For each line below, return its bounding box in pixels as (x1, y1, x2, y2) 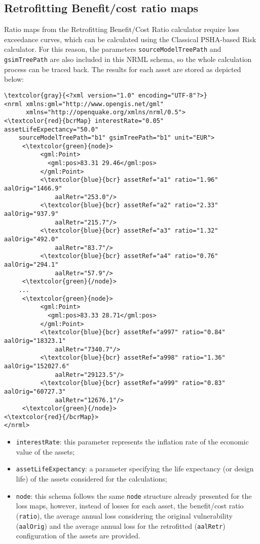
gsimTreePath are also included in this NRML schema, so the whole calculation (4, 54, 252, 65)
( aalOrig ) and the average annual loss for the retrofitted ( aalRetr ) (16, 520, 226, 531)
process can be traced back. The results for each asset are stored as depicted (4, 63, 241, 74)
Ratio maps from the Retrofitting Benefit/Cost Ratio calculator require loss (4, 24, 239, 35)
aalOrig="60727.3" (4, 388, 66, 395)
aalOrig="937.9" (4, 210, 59, 218)
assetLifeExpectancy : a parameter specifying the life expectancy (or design (16, 463, 254, 474)
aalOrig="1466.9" (4, 185, 62, 193)
